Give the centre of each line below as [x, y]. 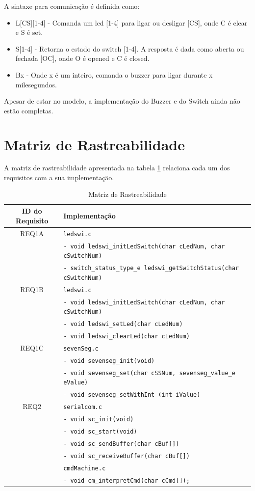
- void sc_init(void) [99, 420]
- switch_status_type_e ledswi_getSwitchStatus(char [151, 268]
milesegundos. [36, 84]
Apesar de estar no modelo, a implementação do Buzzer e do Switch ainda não [122, 101]
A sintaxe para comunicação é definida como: [72, 6]
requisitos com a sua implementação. [59, 177]
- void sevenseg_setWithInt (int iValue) [132, 395]
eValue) [76, 383]
